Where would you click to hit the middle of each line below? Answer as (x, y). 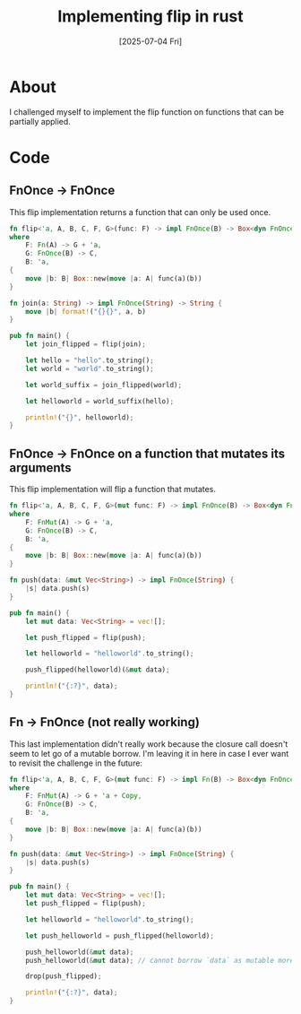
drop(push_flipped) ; (64, 976)
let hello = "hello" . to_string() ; (90, 360)
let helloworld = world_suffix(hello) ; (100, 401)
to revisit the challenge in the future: (76, 763)
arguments (40, 468)
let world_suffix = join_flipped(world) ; (103, 385)
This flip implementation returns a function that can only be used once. (140, 212)
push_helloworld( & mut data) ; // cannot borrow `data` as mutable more (160, 960)
